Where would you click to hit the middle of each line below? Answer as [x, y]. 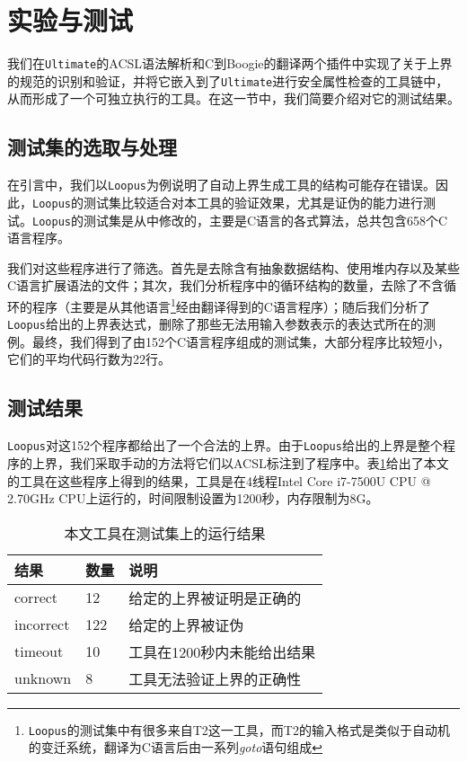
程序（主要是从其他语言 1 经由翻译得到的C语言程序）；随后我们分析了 [231, 305]
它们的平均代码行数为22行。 [89, 359]
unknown [43, 678]
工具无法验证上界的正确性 [215, 678]
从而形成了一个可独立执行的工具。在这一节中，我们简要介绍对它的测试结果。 [233, 98]
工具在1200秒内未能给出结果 [222, 651]
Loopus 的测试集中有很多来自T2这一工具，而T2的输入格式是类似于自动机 [239, 729]
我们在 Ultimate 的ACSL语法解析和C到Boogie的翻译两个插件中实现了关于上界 [230, 63]
